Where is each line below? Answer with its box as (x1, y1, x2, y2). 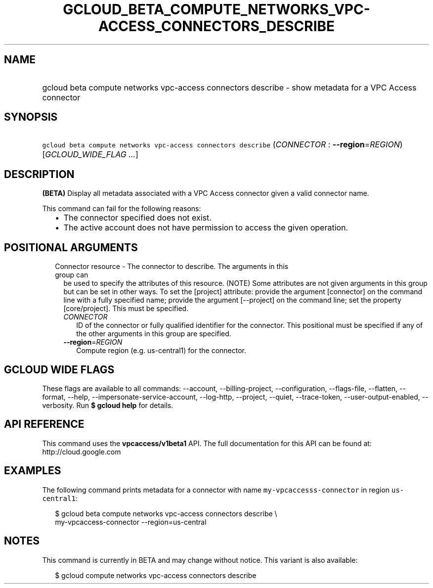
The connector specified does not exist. (63, 213, 212, 223)
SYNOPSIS (4, 111, 58, 124)
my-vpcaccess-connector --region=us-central (55, 517, 207, 526)
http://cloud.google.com (42, 447, 121, 456)
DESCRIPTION (4, 168, 75, 181)
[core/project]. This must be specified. (63, 304, 189, 313)
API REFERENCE (4, 418, 85, 431)
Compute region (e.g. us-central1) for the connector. (76, 346, 247, 355)
